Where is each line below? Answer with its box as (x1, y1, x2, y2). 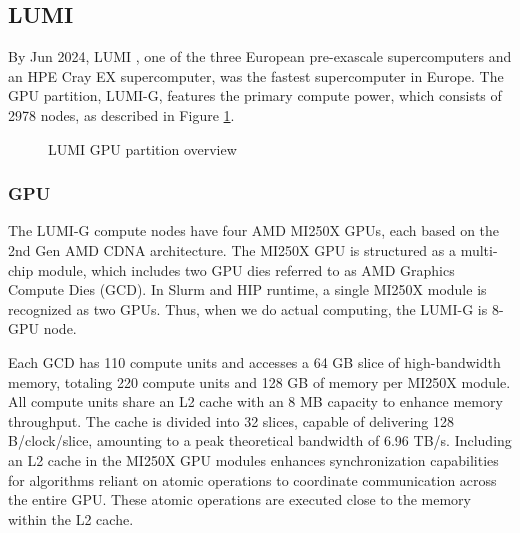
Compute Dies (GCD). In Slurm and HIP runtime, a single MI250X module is (8, 279, 487, 300)
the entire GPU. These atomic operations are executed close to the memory (8, 489, 471, 510)
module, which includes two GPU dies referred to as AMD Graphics (37, 259, 455, 280)
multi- (460, 239, 498, 260)
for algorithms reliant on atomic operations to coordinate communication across (8, 469, 497, 490)
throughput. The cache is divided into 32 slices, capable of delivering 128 (8, 410, 454, 431)
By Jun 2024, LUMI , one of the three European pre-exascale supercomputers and (8, 46, 512, 67)
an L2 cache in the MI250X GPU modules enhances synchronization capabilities (8, 449, 499, 470)
